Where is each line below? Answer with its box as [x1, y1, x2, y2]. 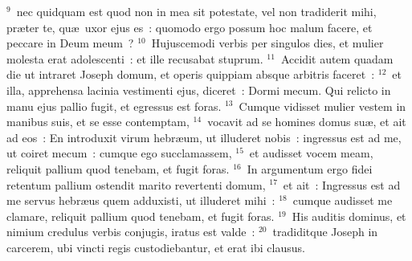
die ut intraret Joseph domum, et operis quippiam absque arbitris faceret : [6, 66, 375, 83]
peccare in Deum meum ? [6, 35, 134, 51]
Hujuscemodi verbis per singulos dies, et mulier [151, 35, 384, 51]
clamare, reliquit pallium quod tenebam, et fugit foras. [6, 207, 275, 224]
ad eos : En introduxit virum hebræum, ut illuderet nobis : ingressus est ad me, [6, 128, 402, 145]
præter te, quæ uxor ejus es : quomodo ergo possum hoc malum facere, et [6, 18, 373, 35]
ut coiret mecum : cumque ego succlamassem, [6, 145, 232, 161]
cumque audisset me [292, 192, 393, 209]
